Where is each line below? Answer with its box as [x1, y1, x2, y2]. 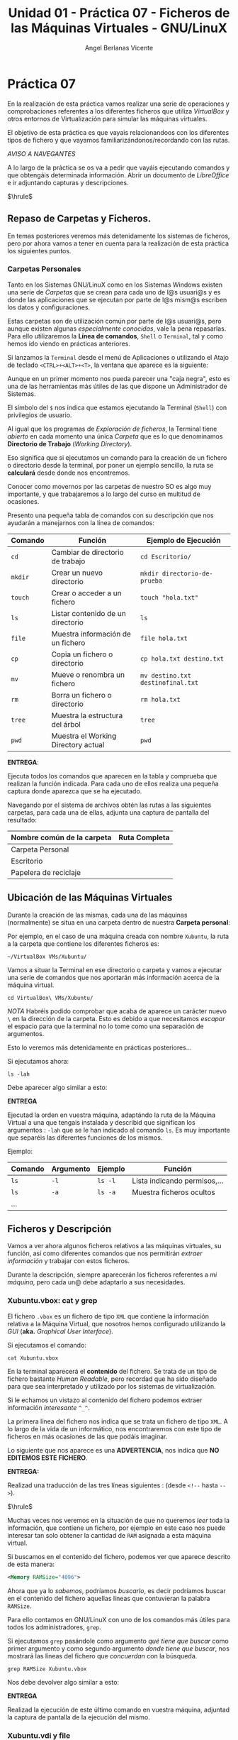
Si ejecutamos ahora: [7, 1057, 69, 1065]
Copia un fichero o [51, 649, 113, 659]
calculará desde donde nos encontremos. [7, 468, 130, 477]
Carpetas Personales [7, 264, 81, 274]
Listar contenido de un [51, 608, 126, 618]
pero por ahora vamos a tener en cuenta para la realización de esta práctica [7, 239, 229, 248]
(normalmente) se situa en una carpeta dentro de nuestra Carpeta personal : [7, 918, 230, 927]
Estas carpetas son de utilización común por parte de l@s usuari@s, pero [7, 316, 222, 325]
